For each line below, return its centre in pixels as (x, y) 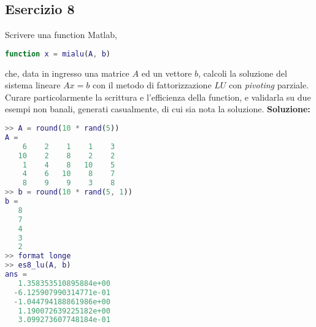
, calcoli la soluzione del (243, 73)
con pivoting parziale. (269, 85)
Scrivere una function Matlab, (61, 35)
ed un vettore (167, 73)
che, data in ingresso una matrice (67, 73)
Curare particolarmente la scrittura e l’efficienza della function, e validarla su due (158, 97)
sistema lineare (33, 85)
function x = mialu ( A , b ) (58, 54)
